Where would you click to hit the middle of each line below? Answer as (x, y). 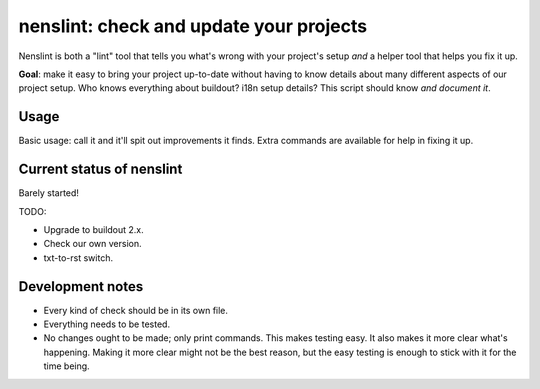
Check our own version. (92, 244)
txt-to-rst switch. (78, 257)
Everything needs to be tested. (106, 324)
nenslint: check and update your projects (193, 26)
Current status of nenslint (100, 169)
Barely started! (49, 193)
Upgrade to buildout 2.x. (93, 229)
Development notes (81, 286)
